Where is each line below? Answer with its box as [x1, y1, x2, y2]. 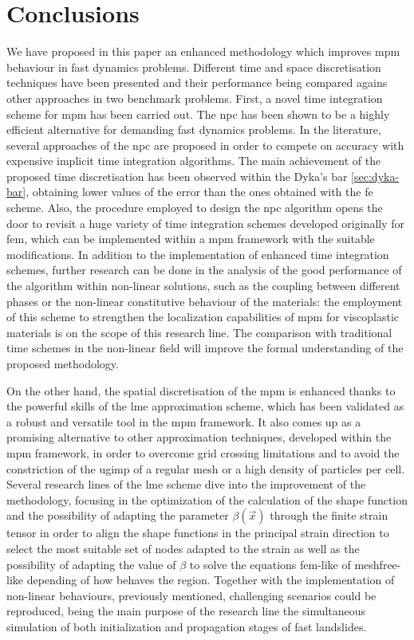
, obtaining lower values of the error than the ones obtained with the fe [26, 183, 373, 200]
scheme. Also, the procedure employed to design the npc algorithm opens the [6, 199, 383, 216]
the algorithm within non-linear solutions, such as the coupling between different [6, 277, 400, 294]
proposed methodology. [6, 355, 119, 371]
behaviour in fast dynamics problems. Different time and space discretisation [6, 58, 381, 75]
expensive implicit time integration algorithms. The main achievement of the [6, 152, 381, 169]
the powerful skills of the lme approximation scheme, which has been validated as [6, 398, 404, 414]
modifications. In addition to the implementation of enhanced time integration [6, 245, 389, 262]
